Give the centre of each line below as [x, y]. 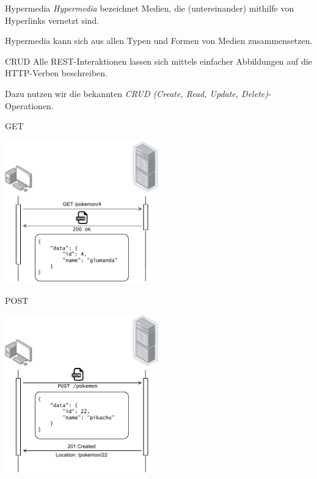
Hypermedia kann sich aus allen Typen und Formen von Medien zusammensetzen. [159, 41]
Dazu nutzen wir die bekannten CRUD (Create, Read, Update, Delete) [137, 93]
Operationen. [29, 105]
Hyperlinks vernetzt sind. [52, 20]
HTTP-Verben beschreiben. [56, 73]
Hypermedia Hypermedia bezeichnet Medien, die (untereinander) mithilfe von [150, 8]
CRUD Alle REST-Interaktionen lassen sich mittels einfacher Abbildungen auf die [158, 61]
